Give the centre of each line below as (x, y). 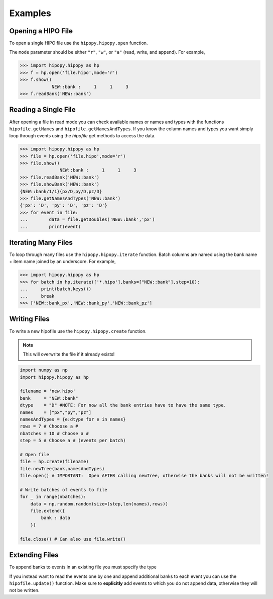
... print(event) (50, 227)
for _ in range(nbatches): (53, 497)
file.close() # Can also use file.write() (73, 539)
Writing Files (30, 319)
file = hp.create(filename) (54, 462)
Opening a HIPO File (41, 31)
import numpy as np (44, 370)
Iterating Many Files (41, 242)
